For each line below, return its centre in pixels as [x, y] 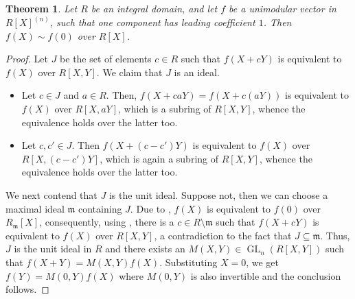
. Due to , [150, 208]
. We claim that [129, 72]
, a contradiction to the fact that [223, 235]
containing [100, 208]
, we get [263, 262]
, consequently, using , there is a [107, 222]
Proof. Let [27, 59]
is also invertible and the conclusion [266, 275]
